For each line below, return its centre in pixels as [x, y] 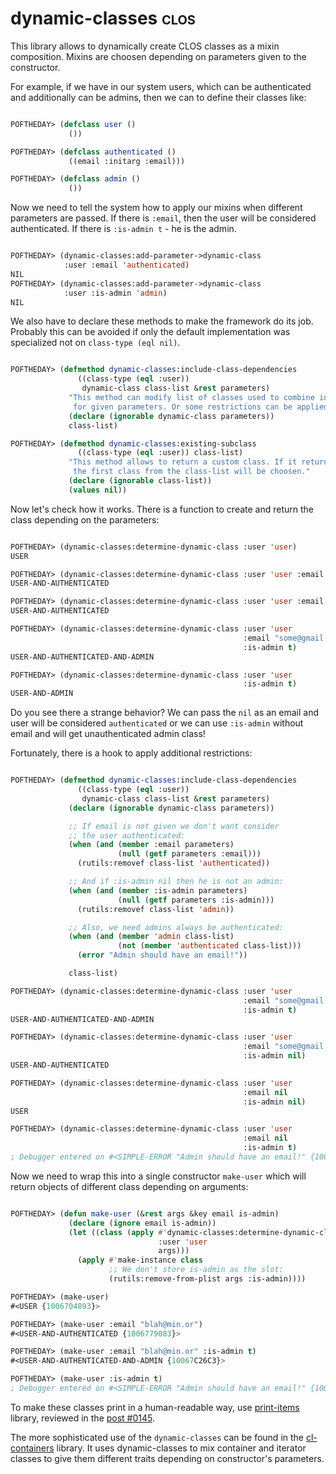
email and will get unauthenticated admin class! [108, 734]
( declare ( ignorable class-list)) [140, 481]
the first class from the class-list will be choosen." [192, 472]
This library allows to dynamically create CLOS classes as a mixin [145, 46]
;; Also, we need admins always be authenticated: [176, 927]
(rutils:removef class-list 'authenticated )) [174, 863]
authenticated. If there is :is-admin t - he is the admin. [123, 229]
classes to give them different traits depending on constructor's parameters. [167, 1458]
